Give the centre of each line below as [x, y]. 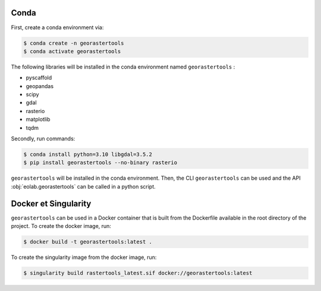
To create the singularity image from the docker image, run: [84, 257]
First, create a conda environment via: [57, 27]
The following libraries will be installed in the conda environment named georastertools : [123, 67]
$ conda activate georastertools [72, 51]
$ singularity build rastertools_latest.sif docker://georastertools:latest [138, 273]
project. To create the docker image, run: [61, 226]
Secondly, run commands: [43, 139]
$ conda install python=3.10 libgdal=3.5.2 [88, 154]
